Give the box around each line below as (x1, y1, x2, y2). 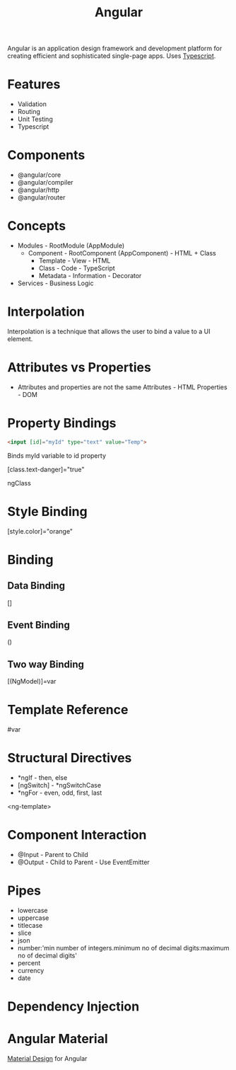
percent (17, 959, 41, 967)
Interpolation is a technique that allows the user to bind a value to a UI (7, 327, 211, 335)
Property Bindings (7, 415, 117, 432)
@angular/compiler (17, 178, 73, 187)
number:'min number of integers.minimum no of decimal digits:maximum (17, 944, 230, 952)
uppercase (17, 914, 49, 922)
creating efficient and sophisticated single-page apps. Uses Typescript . (7, 52, 216, 60)
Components (7, 147, 85, 163)
